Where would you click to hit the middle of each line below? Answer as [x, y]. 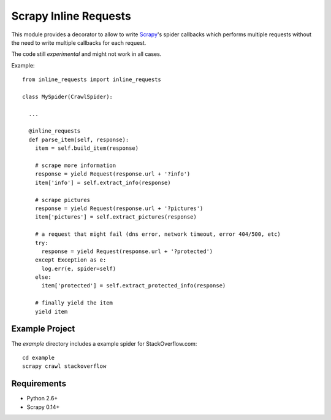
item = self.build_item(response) [87, 148]
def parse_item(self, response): [79, 139]
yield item [51, 311]
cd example [39, 357]
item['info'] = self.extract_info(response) [103, 182]
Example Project [43, 329]
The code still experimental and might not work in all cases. [86, 54]
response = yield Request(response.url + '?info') [112, 174]
